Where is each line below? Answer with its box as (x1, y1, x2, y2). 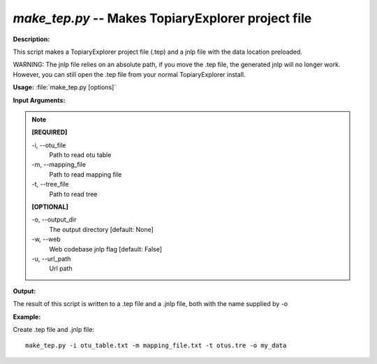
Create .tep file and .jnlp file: (13, 325, 94, 333)
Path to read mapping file (49, 170, 122, 178)
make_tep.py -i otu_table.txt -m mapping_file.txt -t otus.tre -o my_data (25, 342, 287, 349)
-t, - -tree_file (31, 180, 69, 189)
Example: (13, 312, 41, 321)
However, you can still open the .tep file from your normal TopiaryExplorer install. (13, 70, 246, 78)
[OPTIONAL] (31, 203, 69, 211)
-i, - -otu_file (31, 140, 66, 150)
